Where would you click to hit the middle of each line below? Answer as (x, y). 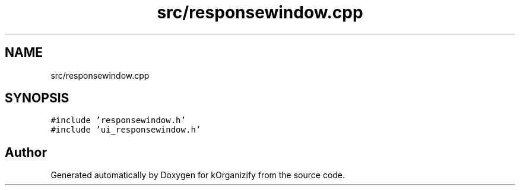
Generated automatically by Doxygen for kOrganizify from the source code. (198, 175)
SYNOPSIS (37, 98)
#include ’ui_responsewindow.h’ (126, 130)
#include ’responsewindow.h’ (118, 120)
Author (26, 152)
